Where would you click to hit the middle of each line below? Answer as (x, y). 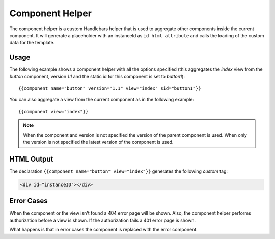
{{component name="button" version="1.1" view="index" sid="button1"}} (110, 88)
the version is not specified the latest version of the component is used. (98, 142)
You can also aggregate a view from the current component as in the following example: (102, 100)
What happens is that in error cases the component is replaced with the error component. (104, 230)
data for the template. (32, 43)
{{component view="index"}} (53, 111)
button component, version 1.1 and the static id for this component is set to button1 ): (97, 76)
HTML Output (31, 159)
